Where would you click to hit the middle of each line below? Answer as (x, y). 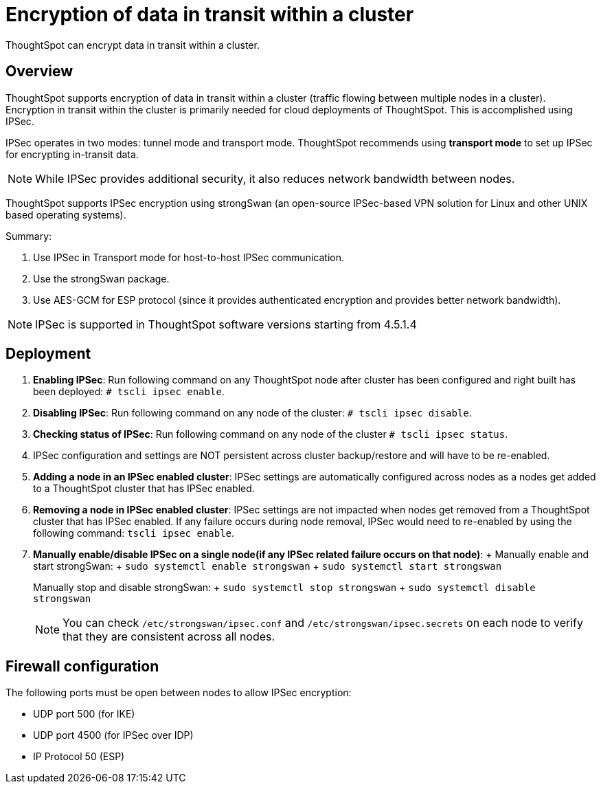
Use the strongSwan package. (101, 278)
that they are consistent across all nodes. (169, 637)
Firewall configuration (82, 666)
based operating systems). (66, 214)
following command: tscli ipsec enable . (134, 533)
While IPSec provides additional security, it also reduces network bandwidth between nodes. (275, 178)
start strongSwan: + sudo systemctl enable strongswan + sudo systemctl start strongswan (268, 566)
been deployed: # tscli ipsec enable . (129, 392)
